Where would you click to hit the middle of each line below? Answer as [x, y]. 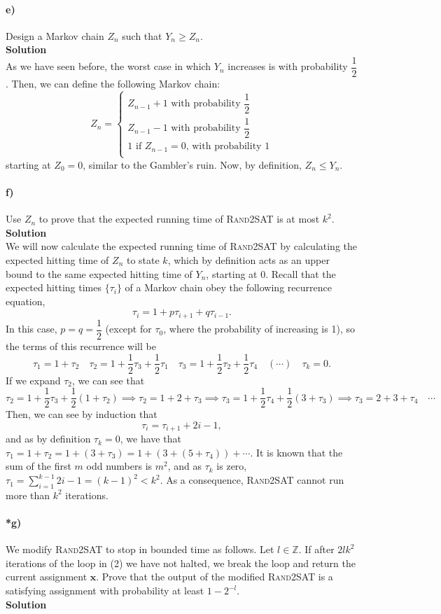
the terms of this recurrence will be [81, 346]
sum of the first [38, 466]
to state [143, 260]
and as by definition [48, 439]
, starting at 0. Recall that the [271, 273]
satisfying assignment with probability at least [105, 591]
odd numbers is [119, 466]
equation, [26, 301]
